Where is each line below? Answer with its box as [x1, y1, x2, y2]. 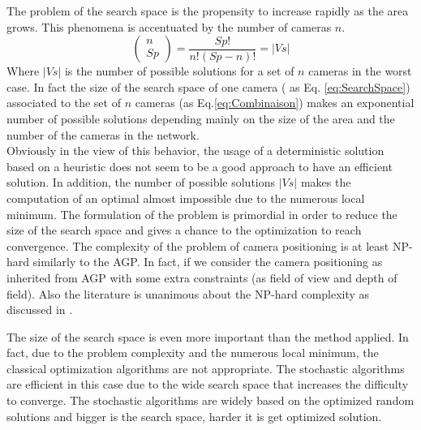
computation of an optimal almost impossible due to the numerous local [6, 189, 365, 206]
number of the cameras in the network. [6, 126, 200, 143]
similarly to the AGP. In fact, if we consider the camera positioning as [32, 253, 383, 270]
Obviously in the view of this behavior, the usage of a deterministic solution [6, 142, 384, 159]
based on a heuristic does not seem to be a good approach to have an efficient [6, 157, 393, 174]
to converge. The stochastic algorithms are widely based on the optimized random [6, 392, 415, 409]
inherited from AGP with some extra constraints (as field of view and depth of [6, 269, 397, 286]
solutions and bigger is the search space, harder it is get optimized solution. [6, 407, 382, 424]
